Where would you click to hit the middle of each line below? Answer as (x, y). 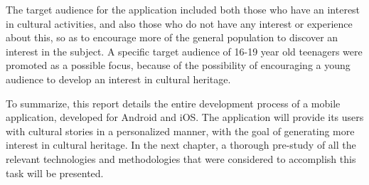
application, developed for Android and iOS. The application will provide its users (185, 117)
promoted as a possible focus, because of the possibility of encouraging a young (178, 65)
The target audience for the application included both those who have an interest (183, 9)
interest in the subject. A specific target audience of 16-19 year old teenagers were (184, 51)
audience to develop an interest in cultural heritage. (118, 79)
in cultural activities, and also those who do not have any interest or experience (179, 23)
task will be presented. (55, 173)
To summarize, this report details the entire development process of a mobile (173, 103)
